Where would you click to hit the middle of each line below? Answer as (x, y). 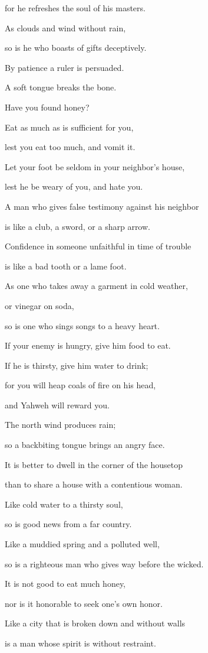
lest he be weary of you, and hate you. (74, 186)
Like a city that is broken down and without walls (95, 623)
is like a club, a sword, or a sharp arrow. (77, 226)
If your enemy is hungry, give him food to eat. (88, 345)
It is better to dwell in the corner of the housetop (94, 464)
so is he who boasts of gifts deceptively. (76, 48)
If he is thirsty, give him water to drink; (77, 365)
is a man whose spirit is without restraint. (80, 643)
